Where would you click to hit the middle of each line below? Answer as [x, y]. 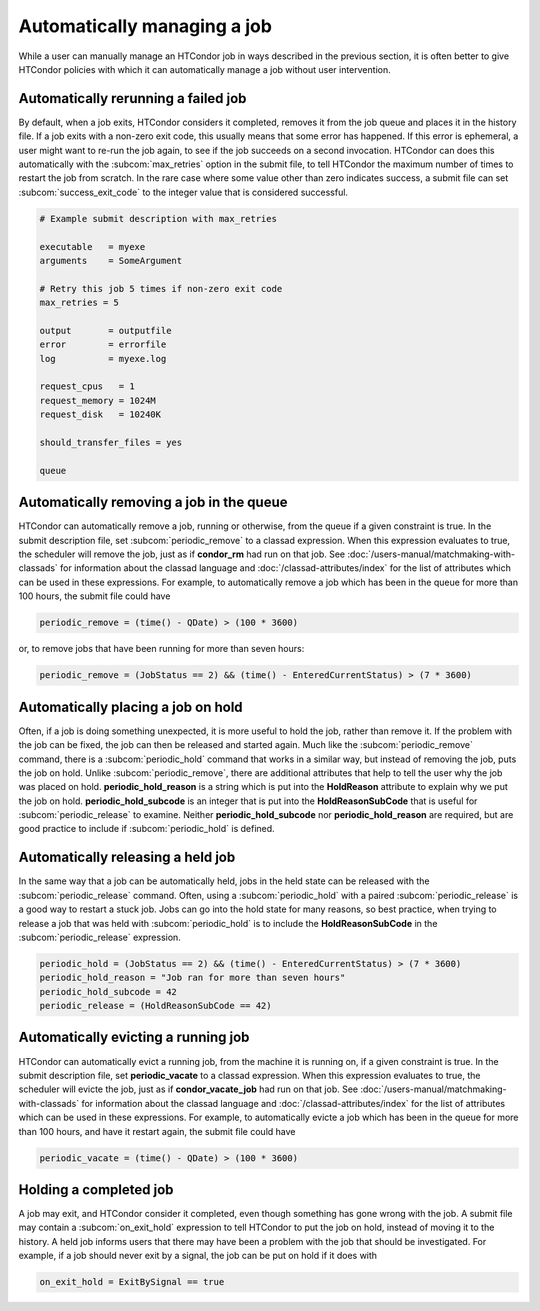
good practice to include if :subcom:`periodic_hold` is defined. [146, 829]
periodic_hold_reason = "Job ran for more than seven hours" [192, 978]
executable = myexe [92, 246]
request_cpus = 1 [87, 386]
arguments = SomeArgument [111, 260]
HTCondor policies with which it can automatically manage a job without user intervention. [204, 69]
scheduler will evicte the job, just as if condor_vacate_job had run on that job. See [188, 1089]
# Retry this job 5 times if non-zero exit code [161, 288]
